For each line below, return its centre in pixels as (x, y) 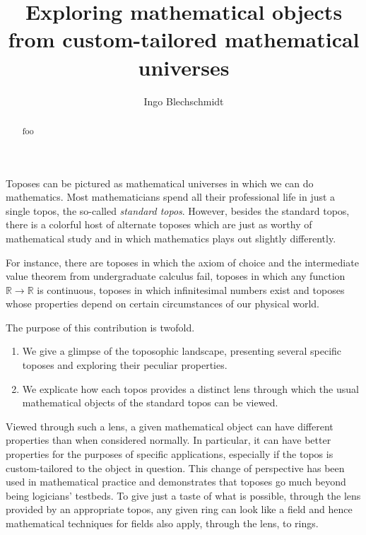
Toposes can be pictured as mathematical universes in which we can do (160, 183)
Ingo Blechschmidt (184, 101)
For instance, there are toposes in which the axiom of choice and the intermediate (182, 262)
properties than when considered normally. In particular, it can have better (169, 440)
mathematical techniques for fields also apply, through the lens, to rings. (162, 523)
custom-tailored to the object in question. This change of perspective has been (175, 468)
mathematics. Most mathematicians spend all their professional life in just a (171, 197)
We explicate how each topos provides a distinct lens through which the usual (190, 388)
